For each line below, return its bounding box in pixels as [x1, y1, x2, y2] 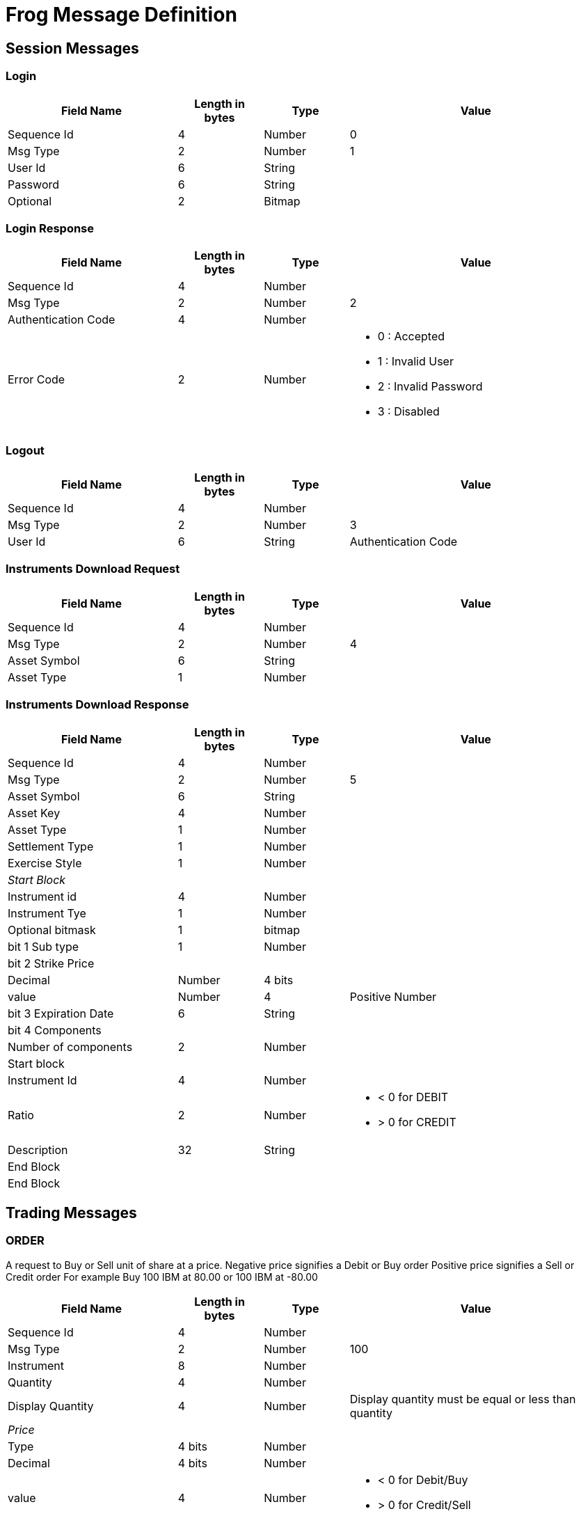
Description [8, 1142, 68, 1157]
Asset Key [8, 805, 61, 820]
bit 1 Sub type [8, 939, 79, 954]
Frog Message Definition [6, 3, 237, 26]
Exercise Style [8, 855, 82, 870]
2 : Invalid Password [377, 379, 483, 394]
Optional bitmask [8, 922, 96, 937]
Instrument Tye [8, 906, 86, 920]
